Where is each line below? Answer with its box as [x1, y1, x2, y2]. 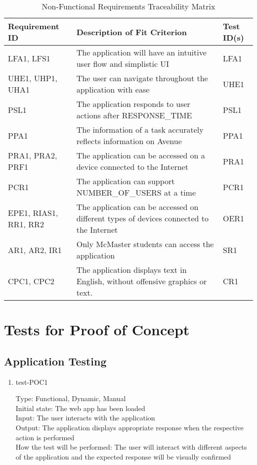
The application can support [76, 175, 175, 187]
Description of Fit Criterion [76, 26, 187, 38]
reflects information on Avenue [76, 135, 182, 147]
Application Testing [4, 353, 107, 368]
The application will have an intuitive [76, 47, 207, 58]
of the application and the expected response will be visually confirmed [15, 451, 231, 462]
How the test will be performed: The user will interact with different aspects [15, 442, 247, 452]
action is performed [15, 432, 75, 442]
